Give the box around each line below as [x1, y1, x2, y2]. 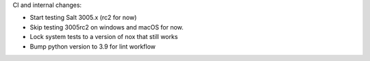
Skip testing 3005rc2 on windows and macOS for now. [29, 23, 184, 31]
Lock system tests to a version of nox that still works [29, 33, 178, 41]
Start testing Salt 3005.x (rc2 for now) [29, 14, 137, 22]
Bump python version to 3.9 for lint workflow [29, 42, 156, 51]
